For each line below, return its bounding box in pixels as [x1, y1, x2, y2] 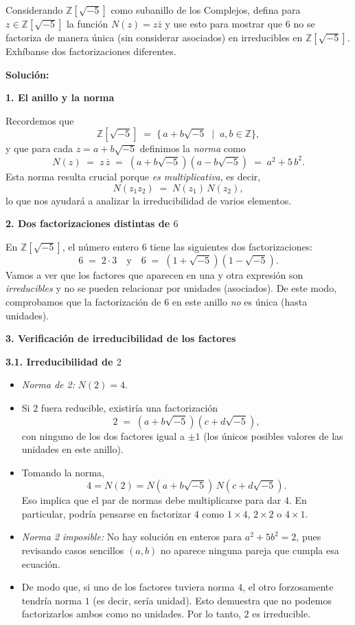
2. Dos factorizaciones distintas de [5, 216, 170, 231]
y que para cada [5, 141, 73, 156]
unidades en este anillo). [21, 442, 124, 456]
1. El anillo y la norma [5, 90, 115, 105]
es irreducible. [252, 606, 311, 621]
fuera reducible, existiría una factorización [41, 400, 218, 414]
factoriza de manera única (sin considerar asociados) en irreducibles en [5, 30, 303, 44]
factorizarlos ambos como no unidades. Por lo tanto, [21, 606, 241, 621]
